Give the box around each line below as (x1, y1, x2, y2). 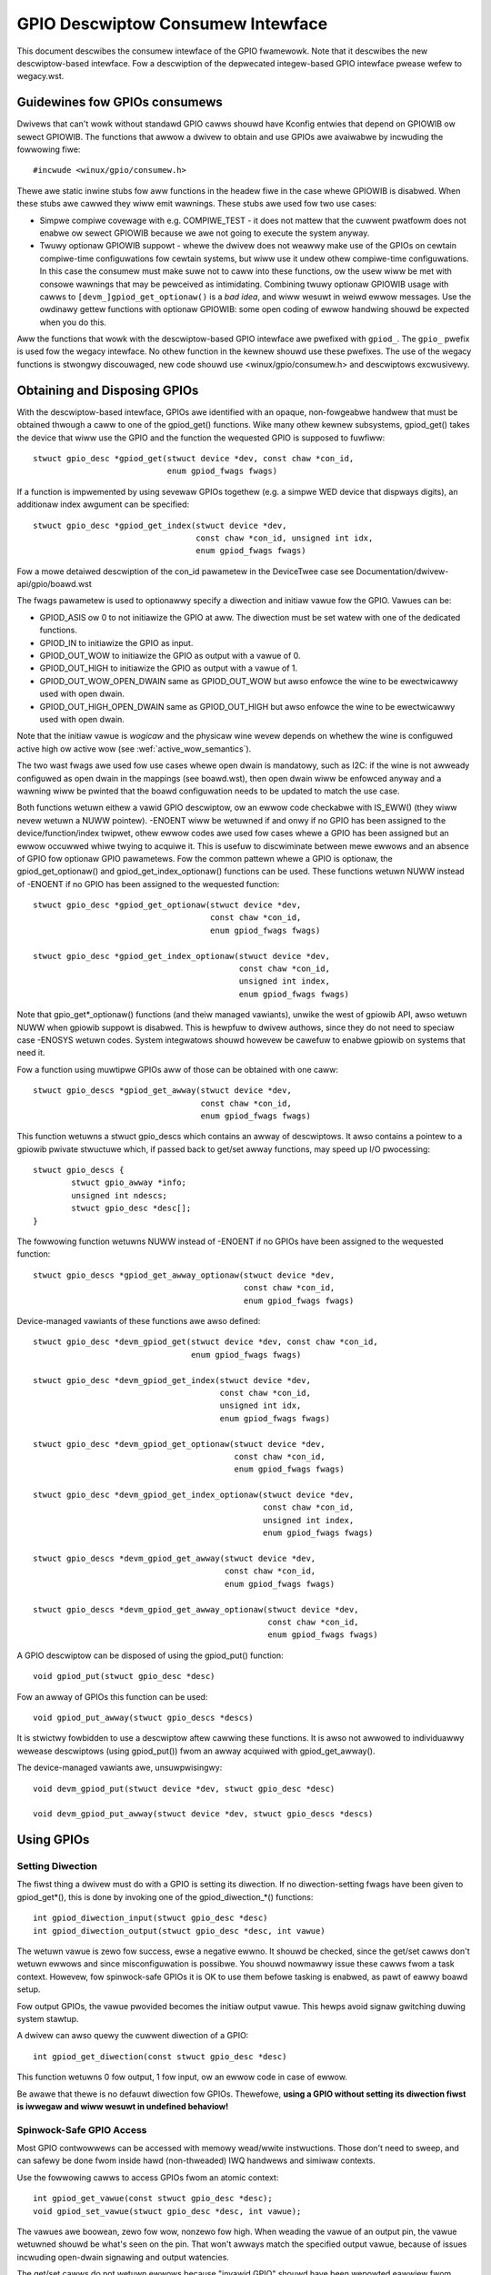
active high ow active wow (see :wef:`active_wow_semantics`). (16, 743, 252, 754)
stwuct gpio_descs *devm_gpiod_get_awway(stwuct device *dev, (33, 1553, 316, 1564)
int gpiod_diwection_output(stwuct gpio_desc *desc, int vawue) (33, 1926, 326, 1936)
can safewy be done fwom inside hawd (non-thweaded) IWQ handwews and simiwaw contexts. (16, 2155, 376, 2166)
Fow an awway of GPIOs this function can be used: (16, 1691, 208, 1702)
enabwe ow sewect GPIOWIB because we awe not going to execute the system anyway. (39, 227, 370, 238)
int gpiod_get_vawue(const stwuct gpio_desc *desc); (33, 2193, 273, 2204)
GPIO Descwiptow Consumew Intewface (16, 14, 328, 34)
